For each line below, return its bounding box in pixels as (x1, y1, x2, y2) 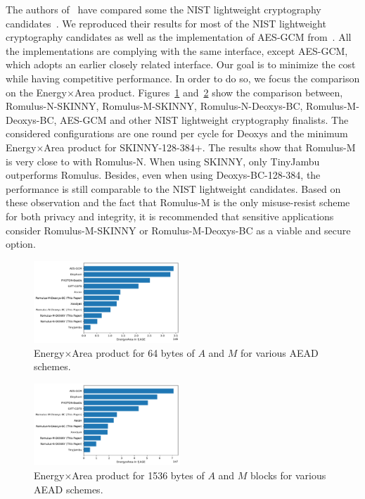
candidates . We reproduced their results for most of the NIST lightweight (6, 15, 326, 30)
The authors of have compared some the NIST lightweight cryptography (6, 2, 321, 16)
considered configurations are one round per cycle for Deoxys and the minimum (6, 126, 348, 141)
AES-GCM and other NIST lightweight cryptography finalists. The (60, 112, 349, 127)
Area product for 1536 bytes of (72, 467, 205, 482)
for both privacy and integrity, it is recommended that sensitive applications (6, 208, 334, 223)
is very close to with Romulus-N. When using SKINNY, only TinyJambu (6, 153, 320, 168)
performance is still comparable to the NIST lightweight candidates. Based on (6, 181, 341, 196)
